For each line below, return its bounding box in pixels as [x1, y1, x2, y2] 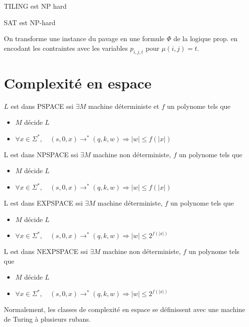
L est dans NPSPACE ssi [4, 149, 78, 159]
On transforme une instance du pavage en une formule [4, 33, 164, 44]
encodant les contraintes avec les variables [4, 43, 128, 53]
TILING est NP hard [4, 1, 67, 11]
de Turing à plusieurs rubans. [4, 313, 91, 324]
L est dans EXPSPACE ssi [4, 198, 83, 208]
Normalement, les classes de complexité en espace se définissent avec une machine [4, 304, 246, 314]
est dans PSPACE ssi [11, 101, 73, 111]
